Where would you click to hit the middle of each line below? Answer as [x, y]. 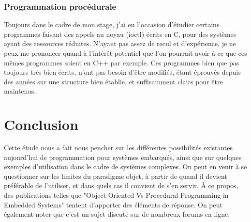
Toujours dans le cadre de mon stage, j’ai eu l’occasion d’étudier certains [112, 24]
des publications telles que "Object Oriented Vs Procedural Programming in [116, 195]
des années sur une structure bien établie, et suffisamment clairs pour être [113, 81]
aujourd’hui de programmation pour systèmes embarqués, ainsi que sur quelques [123, 157]
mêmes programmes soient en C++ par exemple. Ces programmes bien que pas [122, 62]
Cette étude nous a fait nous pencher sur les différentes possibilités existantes [118, 148]
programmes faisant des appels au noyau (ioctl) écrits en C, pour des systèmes [120, 34]
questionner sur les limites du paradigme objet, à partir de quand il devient [116, 176]
